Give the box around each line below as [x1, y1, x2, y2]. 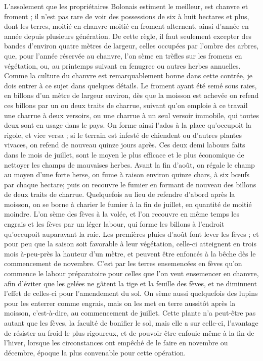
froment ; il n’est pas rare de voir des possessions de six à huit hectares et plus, [4, 11, 249, 21]
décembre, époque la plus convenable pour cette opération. [4, 347, 186, 357]
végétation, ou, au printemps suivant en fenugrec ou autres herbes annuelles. [4, 60, 241, 71]
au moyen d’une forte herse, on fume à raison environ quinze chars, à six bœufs [4, 169, 250, 180]
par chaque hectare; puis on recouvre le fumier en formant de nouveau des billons [4, 179, 256, 189]
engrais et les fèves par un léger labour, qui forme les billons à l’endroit [4, 219, 225, 229]
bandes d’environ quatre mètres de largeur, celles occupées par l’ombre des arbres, [4, 40, 259, 51]
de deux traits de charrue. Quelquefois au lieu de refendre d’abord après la [4, 189, 235, 199]
